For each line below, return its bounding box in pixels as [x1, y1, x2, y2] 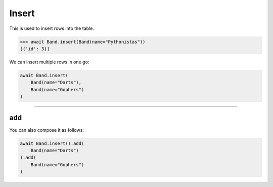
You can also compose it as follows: [9, 127, 84, 133]
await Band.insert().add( [20, 140, 84, 146]
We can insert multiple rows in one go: [9, 59, 89, 65]
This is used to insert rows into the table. [9, 25, 95, 31]
